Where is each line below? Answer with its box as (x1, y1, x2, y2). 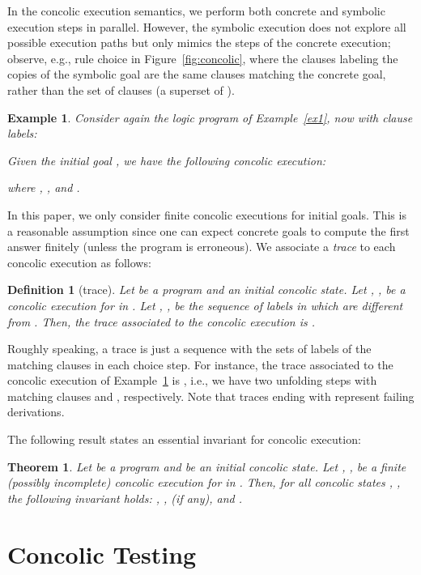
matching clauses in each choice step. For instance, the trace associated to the (7, 356, 393, 373)
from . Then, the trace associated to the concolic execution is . (7, 313, 316, 330)
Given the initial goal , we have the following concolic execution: (7, 151, 326, 168)
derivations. (7, 403, 65, 420)
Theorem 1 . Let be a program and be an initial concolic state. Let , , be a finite (7, 458, 406, 475)
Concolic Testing (7, 537, 197, 570)
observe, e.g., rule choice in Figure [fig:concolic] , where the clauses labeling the (7, 49, 398, 66)
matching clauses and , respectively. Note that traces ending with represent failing (7, 387, 415, 404)
